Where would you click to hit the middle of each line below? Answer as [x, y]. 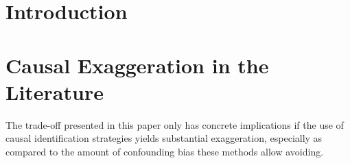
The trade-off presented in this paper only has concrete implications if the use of [175, 124]
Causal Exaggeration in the [137, 65]
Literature [55, 91]
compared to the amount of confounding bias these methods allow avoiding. [165, 151]
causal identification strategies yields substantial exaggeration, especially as [164, 138]
